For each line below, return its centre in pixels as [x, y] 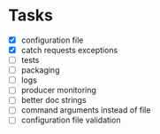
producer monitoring [58, 91]
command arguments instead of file [86, 110]
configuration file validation [71, 120]
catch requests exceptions [69, 50]
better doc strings [53, 100]
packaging [40, 70]
